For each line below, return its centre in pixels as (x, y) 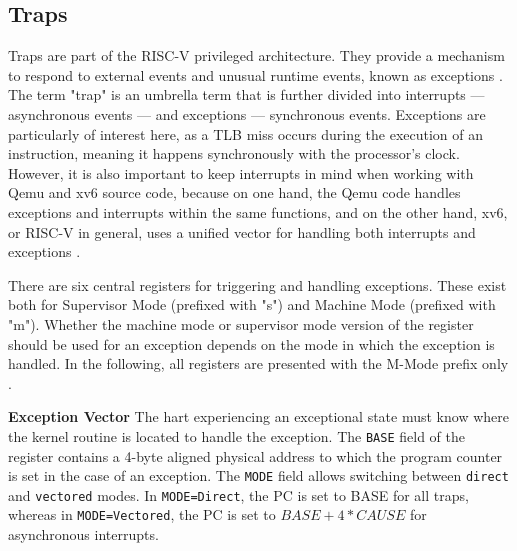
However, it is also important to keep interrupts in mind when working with (241, 172)
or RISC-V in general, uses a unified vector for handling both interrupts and (242, 231)
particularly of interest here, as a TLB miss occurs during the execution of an (246, 133)
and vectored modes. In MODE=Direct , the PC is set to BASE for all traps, (238, 494)
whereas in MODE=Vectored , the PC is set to (142, 514)
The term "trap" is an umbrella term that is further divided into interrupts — (246, 94)
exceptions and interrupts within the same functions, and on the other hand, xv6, (258, 211)
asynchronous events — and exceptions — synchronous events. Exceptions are (247, 113)
